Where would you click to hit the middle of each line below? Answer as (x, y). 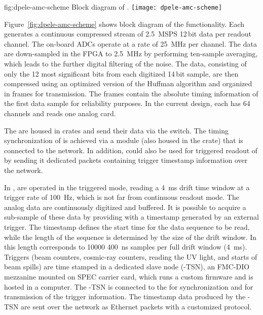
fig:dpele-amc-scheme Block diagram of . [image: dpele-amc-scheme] (113, 7)
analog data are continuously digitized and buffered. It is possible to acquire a (125, 207)
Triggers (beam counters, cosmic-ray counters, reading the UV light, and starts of (131, 256)
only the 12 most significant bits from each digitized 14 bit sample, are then (121, 73)
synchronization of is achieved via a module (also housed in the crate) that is (124, 140)
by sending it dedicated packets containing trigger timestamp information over (126, 160)
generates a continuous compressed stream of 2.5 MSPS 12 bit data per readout (128, 34)
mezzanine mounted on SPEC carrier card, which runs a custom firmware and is (129, 276)
